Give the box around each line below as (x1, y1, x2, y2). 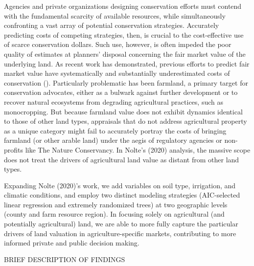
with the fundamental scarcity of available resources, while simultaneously (4, 10, 226, 21)
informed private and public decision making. (4, 238, 139, 248)
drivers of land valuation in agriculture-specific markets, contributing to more (4, 228, 236, 238)
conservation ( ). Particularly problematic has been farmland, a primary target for (4, 77, 248, 88)
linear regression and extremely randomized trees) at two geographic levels (4, 199, 228, 209)
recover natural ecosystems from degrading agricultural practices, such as (4, 96, 223, 107)
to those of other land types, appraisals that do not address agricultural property (4, 116, 247, 126)
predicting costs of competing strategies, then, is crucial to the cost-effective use (4, 29, 244, 40)
